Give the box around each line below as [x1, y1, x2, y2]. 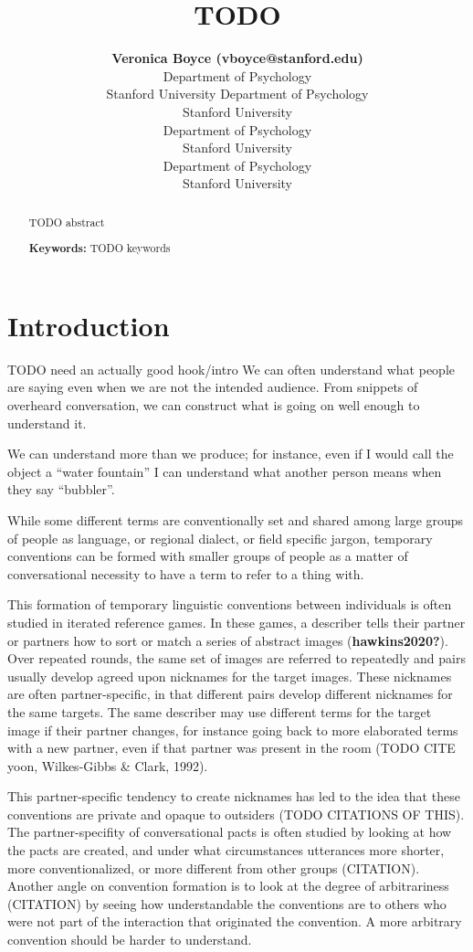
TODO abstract [28, 214, 105, 229]
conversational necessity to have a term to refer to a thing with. [7, 564, 364, 583]
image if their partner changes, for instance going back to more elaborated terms [7, 720, 458, 739]
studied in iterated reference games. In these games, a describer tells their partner [7, 612, 466, 631]
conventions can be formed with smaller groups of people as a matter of [7, 546, 408, 566]
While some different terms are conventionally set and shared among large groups [7, 510, 464, 529]
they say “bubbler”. [7, 480, 115, 499]
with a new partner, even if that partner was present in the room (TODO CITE [7, 738, 456, 757]
